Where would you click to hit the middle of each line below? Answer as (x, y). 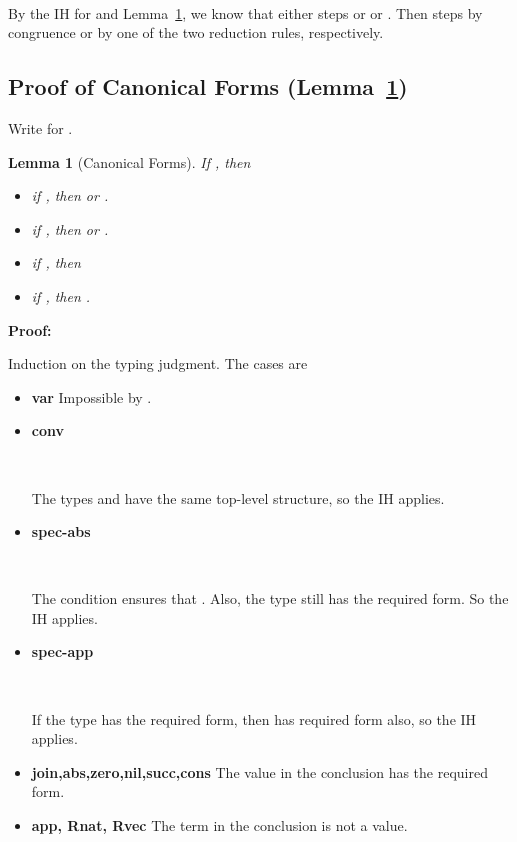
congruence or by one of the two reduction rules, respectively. (196, 32)
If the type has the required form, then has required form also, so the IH (254, 718)
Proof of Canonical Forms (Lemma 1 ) (208, 86)
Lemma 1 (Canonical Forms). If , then (129, 161)
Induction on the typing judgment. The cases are (158, 363)
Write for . (40, 127)
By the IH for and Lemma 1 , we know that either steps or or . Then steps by (245, 12)
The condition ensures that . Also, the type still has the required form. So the (270, 598)
